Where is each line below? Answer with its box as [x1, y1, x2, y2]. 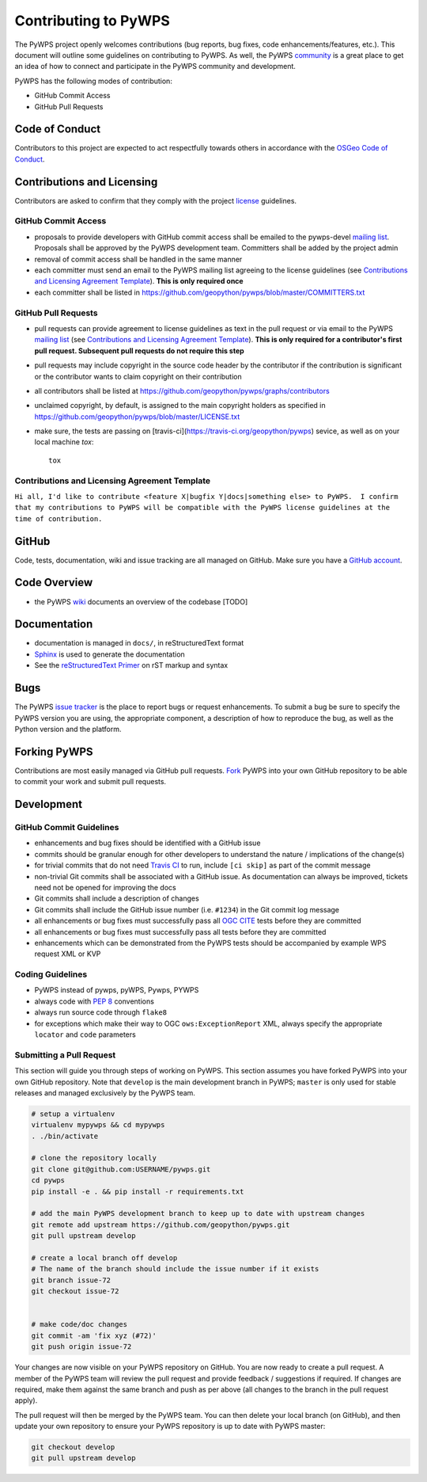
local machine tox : [34, 437, 94, 447]
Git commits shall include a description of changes [34, 893, 199, 903]
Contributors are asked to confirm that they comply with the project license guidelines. [14, 196, 297, 205]
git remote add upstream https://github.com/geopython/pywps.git [31, 1220, 290, 1229]
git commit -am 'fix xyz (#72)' [31, 1331, 157, 1340]
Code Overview [14, 576, 93, 589]
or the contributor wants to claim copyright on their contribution [34, 371, 242, 381]
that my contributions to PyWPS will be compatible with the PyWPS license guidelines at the [14, 503, 391, 512]
